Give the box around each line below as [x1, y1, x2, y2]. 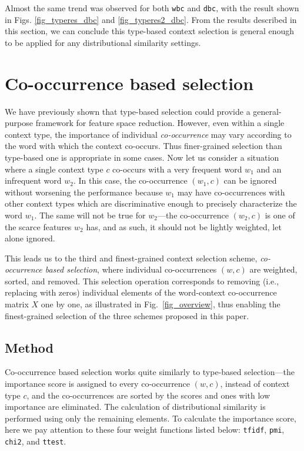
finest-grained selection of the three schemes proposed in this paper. [5, 309, 249, 321]
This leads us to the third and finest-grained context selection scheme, [5, 251, 258, 264]
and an [256, 163, 282, 175]
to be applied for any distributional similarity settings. [5, 36, 201, 48]
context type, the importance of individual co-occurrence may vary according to [5, 128, 292, 140]
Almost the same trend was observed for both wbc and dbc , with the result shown [5, 2, 299, 14]
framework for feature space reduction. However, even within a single [35, 117, 285, 129]
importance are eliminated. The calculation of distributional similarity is [5, 400, 266, 413]
